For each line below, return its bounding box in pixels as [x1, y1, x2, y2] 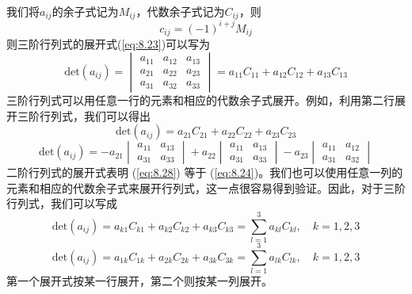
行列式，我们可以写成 [6, 195, 117, 212]
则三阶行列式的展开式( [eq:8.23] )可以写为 [6, 36, 211, 52]
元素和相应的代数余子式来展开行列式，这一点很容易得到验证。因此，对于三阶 [6, 179, 406, 196]
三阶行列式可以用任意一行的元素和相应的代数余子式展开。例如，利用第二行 [6, 92, 395, 108]
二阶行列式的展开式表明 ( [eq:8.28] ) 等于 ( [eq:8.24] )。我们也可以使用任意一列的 [6, 164, 403, 181]
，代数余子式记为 [135, 3, 225, 19]
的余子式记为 [51, 3, 119, 19]
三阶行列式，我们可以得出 [17, 107, 151, 124]
